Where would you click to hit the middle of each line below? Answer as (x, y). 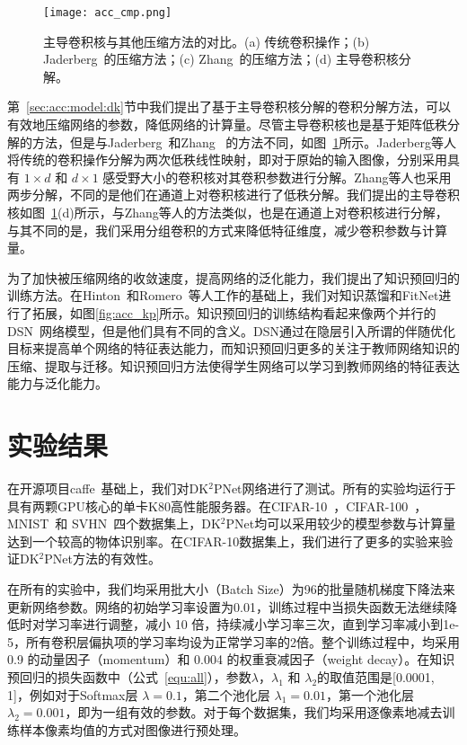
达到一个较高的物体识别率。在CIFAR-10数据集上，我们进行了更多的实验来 (224, 541)
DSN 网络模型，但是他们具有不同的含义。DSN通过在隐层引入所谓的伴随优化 (231, 330)
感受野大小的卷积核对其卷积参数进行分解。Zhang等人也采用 (277, 177)
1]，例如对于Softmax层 (73, 694)
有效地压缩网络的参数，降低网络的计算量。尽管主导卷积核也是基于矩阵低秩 (227, 124)
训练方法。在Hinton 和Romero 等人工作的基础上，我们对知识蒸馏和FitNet (223, 295)
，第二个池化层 (226, 694)
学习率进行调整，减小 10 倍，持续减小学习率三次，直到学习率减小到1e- (252, 624)
